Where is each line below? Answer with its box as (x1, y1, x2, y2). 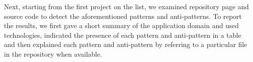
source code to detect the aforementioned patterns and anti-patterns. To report (4, 11, 242, 21)
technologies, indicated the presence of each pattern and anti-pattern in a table (4, 30, 242, 40)
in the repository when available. (4, 48, 102, 59)
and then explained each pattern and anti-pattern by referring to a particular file (4, 39, 247, 49)
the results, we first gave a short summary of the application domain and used (4, 20, 239, 31)
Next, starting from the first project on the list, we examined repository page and (4, 1, 249, 11)
